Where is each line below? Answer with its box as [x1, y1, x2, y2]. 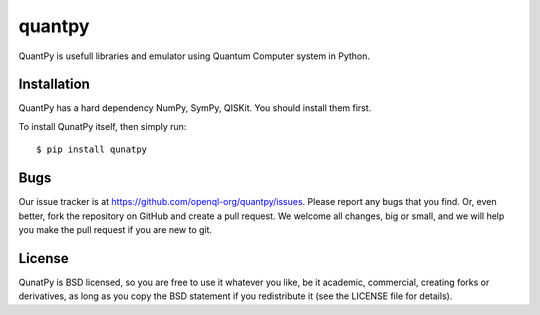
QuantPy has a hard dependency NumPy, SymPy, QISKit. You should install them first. [18, 102, 372, 114]
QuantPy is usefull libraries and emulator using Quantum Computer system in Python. [18, 50, 370, 62]
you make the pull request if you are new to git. [18, 223, 213, 235]
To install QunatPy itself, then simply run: [18, 120, 187, 132]
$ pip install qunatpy [36, 144, 148, 155]
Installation [18, 76, 90, 93]
